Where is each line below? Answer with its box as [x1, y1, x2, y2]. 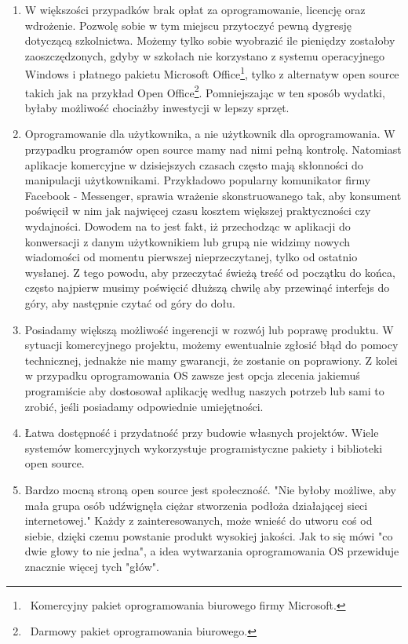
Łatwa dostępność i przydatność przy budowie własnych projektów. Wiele [24, 424, 379, 441]
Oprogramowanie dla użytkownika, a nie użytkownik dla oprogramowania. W [24, 126, 395, 142]
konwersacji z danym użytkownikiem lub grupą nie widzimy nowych [24, 233, 351, 249]
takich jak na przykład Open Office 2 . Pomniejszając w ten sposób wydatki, [24, 82, 385, 100]
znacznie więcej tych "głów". [24, 558, 159, 574]
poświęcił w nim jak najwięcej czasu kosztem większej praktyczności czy [24, 202, 371, 219]
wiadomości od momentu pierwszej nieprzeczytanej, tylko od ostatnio [24, 249, 358, 265]
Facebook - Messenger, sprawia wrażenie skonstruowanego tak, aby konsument [24, 187, 402, 203]
